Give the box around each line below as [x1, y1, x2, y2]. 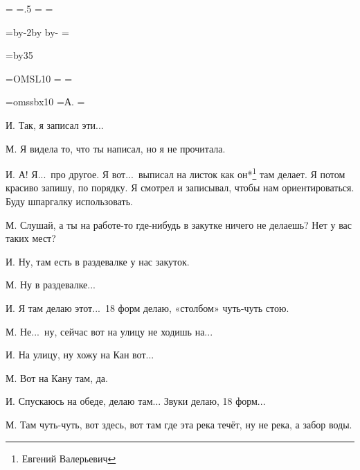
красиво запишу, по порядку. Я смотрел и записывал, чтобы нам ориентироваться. [6, 180, 354, 195]
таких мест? [6, 231, 56, 245]
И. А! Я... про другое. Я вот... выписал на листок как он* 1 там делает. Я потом [6, 165, 345, 181]
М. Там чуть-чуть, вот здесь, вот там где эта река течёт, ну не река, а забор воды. [6, 417, 352, 431]
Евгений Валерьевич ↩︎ [21, 451, 116, 465]
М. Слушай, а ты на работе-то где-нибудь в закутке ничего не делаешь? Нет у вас [6, 217, 352, 232]
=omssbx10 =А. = [6, 94, 85, 109]
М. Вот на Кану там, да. [6, 370, 108, 385]
